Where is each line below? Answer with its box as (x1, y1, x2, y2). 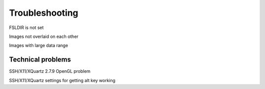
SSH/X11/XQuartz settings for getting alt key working (9, 77, 115, 83)
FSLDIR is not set (9, 25, 44, 30)
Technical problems (9, 56, 71, 64)
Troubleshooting (9, 7, 79, 18)
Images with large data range (9, 42, 68, 49)
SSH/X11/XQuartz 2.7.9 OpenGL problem (9, 68, 91, 74)
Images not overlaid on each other (9, 33, 79, 39)
